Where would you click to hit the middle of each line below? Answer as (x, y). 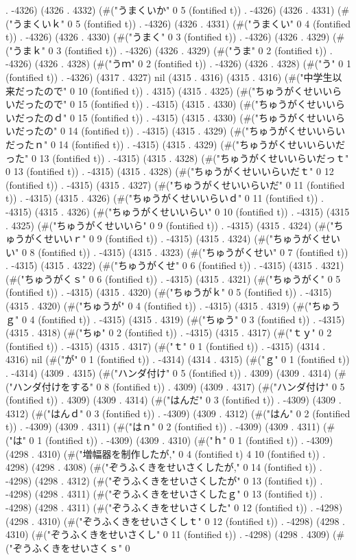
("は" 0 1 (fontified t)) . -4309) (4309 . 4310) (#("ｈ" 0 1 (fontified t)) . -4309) (169, 440)
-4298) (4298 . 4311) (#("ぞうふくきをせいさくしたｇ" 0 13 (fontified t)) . (164, 494)
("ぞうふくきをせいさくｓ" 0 (68, 547)
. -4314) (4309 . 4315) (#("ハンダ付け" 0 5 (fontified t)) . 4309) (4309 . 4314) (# (176, 373)
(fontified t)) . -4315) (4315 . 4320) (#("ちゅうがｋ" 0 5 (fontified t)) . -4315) (169, 292)
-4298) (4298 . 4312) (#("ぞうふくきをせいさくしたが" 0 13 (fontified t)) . (164, 480)
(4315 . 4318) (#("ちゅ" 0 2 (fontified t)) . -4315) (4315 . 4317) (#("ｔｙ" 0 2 (169, 332)
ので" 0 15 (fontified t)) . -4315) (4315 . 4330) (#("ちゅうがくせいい (190, 104)
